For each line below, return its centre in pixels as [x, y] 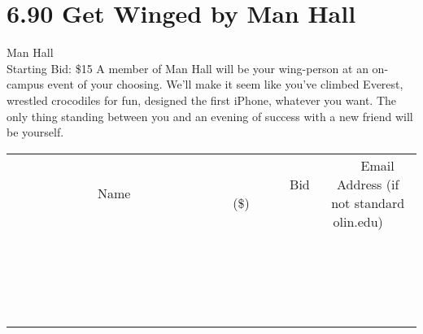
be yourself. [35, 132]
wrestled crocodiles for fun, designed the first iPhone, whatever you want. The [202, 100]
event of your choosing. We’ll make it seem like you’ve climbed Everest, [225, 84]
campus [25, 84]
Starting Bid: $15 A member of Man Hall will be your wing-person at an [188, 68]
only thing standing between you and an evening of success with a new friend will [210, 116]
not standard [368, 202]
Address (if [368, 184]
